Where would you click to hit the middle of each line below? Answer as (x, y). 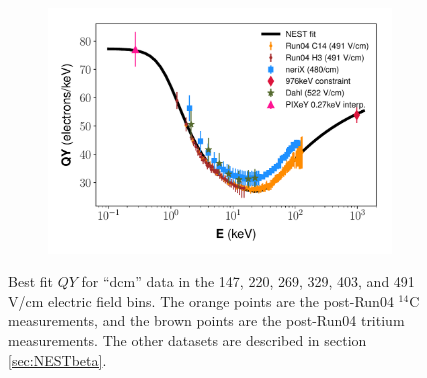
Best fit (30, 281)
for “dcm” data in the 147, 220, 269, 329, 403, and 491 (248, 281)
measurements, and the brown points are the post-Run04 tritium (206, 320)
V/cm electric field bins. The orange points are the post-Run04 (201, 300)
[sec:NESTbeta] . (57, 359)
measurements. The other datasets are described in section (187, 339)
